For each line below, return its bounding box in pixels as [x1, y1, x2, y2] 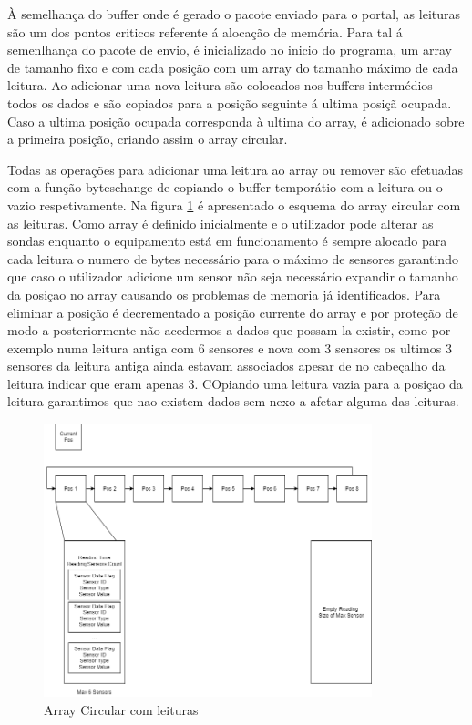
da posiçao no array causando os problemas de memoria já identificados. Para [7, 284, 441, 303]
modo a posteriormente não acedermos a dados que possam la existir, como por [7, 321, 451, 340]
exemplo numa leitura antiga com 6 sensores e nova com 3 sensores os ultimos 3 [7, 338, 452, 357]
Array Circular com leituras [44, 699, 199, 719]
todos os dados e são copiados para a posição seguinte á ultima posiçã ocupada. [7, 93, 452, 112]
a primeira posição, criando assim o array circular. [7, 129, 288, 148]
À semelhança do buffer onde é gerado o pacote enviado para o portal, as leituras [7, 5, 461, 23]
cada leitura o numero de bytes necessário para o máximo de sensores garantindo [7, 249, 458, 268]
